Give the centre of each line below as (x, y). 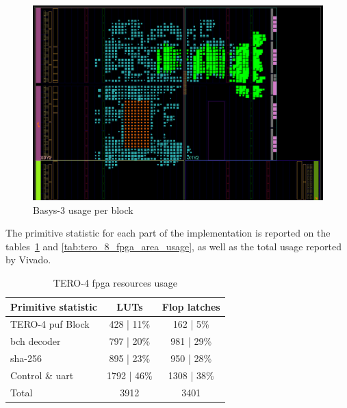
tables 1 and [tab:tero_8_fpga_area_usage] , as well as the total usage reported (173, 246)
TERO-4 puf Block (50, 324)
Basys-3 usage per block (83, 209)
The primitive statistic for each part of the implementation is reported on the (168, 233)
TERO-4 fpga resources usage (115, 283)
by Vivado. (28, 260)
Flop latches (191, 306)
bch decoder (36, 341)
